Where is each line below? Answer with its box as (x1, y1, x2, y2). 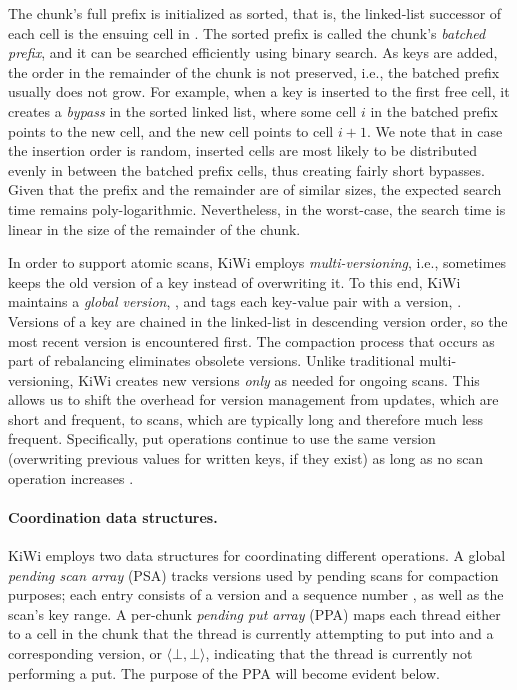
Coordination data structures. (8, 506, 218, 527)
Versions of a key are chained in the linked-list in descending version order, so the (8, 310, 508, 331)
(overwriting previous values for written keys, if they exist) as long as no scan (8, 448, 484, 469)
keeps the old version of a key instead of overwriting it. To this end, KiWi (8, 271, 461, 292)
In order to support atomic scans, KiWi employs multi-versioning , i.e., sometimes (8, 252, 507, 273)
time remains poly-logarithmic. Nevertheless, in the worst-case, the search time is (8, 198, 506, 219)
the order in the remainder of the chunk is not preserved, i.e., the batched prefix (8, 61, 500, 82)
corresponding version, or (8, 643, 162, 664)
